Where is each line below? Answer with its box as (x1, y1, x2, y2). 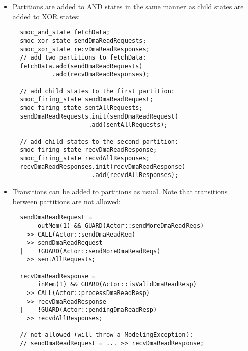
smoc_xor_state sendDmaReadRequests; (20, 37, 146, 44)
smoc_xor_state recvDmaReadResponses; (20, 45, 150, 53)
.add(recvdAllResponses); (92, 171, 179, 179)
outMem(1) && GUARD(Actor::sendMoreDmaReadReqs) (37, 222, 204, 229)
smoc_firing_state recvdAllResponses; (20, 155, 150, 162)
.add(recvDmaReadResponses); (52, 71, 150, 78)
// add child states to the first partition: (20, 87, 175, 95)
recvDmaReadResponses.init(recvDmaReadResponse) (20, 163, 186, 170)
